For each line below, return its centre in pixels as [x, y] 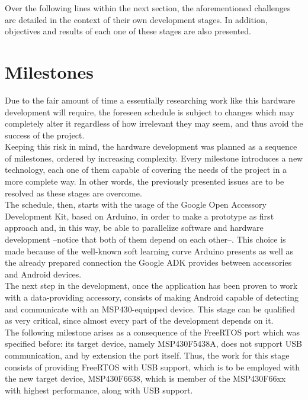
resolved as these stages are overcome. [73, 193]
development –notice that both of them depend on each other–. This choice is [145, 239]
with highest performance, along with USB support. [99, 390]
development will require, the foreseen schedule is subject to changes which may [150, 112]
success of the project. [45, 135]
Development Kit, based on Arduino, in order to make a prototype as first [139, 216]
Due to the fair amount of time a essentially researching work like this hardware [150, 100]
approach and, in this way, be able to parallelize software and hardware [134, 228]
